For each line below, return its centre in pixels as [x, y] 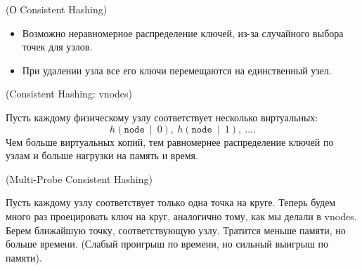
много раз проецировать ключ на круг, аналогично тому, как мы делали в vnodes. [181, 216]
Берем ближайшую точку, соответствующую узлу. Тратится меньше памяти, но [176, 230]
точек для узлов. [57, 47]
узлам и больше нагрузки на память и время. [102, 155]
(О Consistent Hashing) [57, 9]
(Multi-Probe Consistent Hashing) [79, 178]
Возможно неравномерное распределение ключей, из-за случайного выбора [183, 33]
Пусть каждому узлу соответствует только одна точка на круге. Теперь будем [171, 202]
